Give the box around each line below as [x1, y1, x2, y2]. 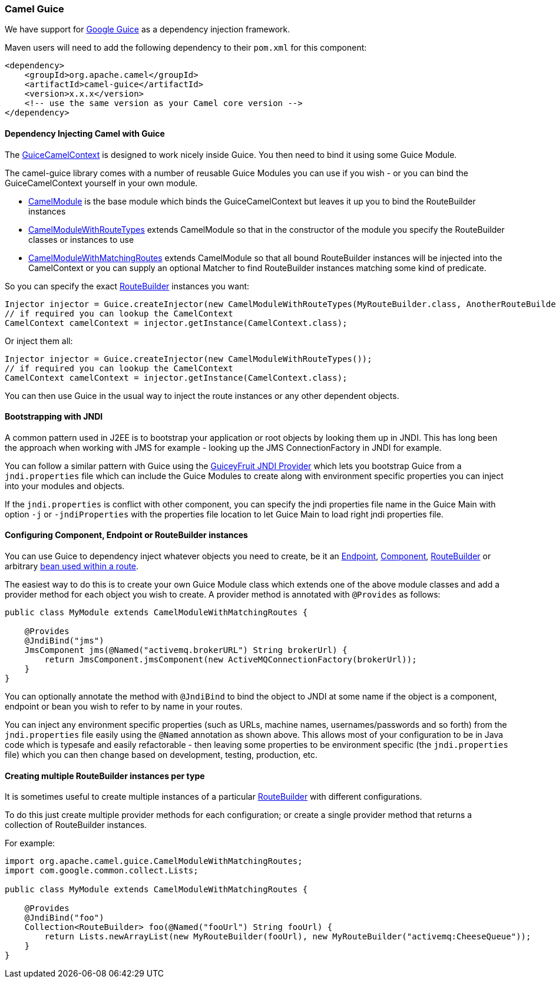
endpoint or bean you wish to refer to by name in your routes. [5, 701, 243, 712]
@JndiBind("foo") [24, 913, 104, 923]
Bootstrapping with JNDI [5, 411, 103, 422]
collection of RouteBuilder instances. [5, 820, 147, 830]
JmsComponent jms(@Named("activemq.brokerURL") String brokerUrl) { [24, 645, 347, 655]
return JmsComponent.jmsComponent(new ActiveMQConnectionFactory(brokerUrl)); [44, 655, 417, 665]
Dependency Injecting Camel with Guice [5, 128, 165, 138]
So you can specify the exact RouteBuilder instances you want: [5, 281, 250, 291]
